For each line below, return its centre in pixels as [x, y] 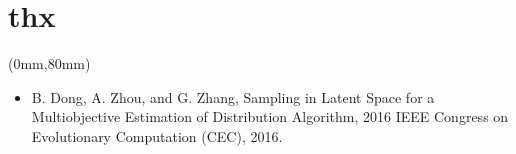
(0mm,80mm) [49, 63]
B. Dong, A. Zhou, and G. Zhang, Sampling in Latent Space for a [233, 96]
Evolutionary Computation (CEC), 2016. [157, 135]
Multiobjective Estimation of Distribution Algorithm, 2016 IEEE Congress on [270, 116]
